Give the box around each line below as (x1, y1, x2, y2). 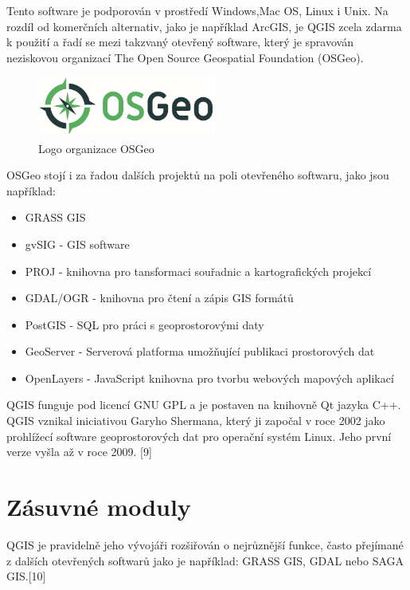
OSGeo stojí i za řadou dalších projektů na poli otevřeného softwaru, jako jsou (6, 167, 389, 183)
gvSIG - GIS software (25, 235, 130, 252)
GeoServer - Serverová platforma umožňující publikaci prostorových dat (25, 343, 375, 360)
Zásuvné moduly (6, 490, 191, 523)
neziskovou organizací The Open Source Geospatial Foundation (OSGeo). (6, 49, 364, 65)
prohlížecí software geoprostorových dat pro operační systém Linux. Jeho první (6, 427, 392, 444)
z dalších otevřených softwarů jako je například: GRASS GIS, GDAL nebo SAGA (6, 552, 404, 568)
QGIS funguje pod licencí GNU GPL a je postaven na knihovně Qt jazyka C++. (6, 396, 401, 413)
